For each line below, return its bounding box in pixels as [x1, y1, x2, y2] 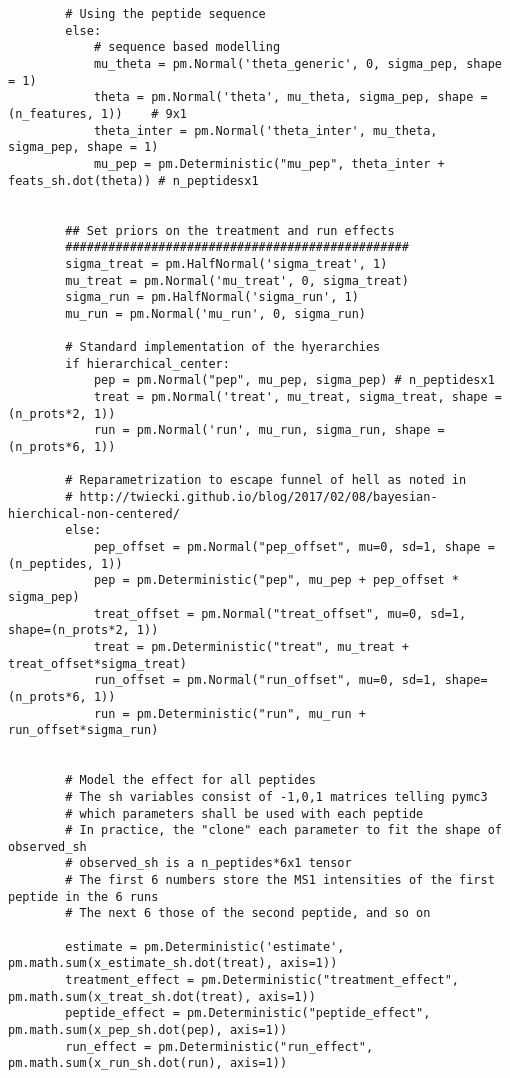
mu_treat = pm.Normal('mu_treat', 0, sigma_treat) [65, 273, 409, 288]
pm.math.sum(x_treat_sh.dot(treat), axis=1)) [8, 989, 316, 1004]
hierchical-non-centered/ [8, 506, 180, 521]
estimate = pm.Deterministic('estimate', [65, 939, 345, 954]
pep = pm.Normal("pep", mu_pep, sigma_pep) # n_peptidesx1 [93, 373, 495, 388]
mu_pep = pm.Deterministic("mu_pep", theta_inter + [93, 156, 445, 171]
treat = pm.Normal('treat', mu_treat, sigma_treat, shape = [93, 390, 502, 405]
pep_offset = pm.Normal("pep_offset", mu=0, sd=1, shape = [93, 540, 495, 554]
